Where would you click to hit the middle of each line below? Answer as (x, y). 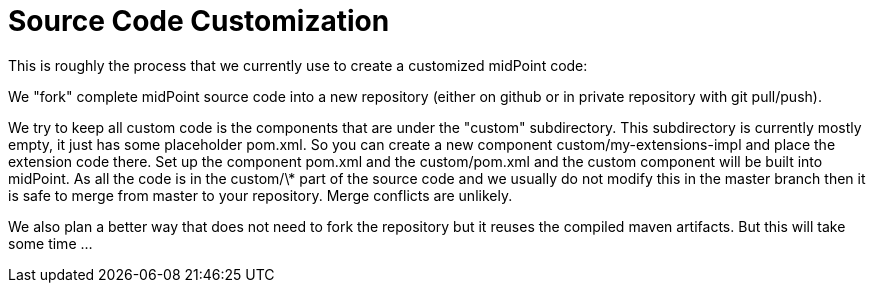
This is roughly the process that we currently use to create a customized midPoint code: (298, 65)
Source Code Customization (199, 21)
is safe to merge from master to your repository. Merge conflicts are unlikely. (260, 195)
